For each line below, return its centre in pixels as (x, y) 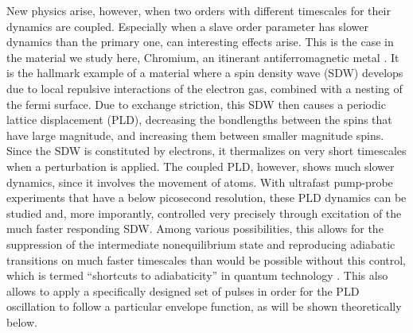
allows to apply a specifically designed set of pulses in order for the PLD (183, 290)
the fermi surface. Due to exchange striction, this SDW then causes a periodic (196, 104)
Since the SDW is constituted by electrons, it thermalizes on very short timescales (206, 151)
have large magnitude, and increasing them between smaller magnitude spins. (195, 135)
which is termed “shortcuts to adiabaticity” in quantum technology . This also (197, 275)
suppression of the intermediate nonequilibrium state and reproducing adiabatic (201, 244)
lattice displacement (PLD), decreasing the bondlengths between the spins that (199, 120)
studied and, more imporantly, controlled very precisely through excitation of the (204, 213)
